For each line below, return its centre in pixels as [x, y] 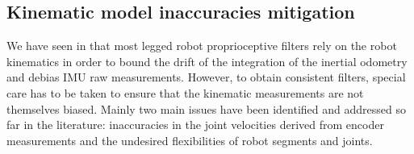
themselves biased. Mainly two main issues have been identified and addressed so [206, 108]
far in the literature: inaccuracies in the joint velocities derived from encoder [195, 125]
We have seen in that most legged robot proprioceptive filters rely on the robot [202, 46]
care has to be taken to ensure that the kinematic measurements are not [185, 92]
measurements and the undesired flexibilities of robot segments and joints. [190, 140]
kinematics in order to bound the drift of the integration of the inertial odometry [207, 61]
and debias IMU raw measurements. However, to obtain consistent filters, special [206, 77]
